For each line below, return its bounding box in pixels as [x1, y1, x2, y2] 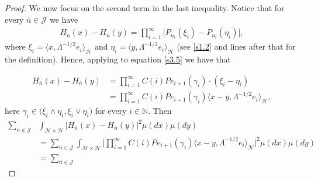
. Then [148, 105, 172, 117]
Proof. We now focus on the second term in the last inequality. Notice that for [5, 2, 285, 13]
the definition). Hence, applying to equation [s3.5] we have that [5, 53, 231, 65]
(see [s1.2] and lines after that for [177, 40, 296, 53]
